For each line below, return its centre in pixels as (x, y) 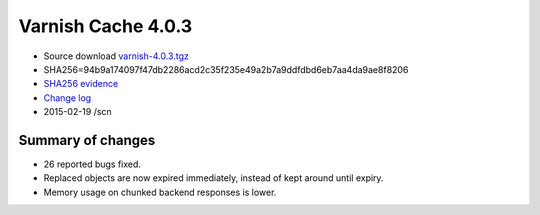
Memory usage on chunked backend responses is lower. (160, 192)
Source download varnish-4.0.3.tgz (116, 56)
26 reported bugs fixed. (92, 164)
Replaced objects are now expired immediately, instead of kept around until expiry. (213, 178)
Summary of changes (87, 140)
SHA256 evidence (81, 84)
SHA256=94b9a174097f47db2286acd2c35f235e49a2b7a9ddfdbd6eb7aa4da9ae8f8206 (226, 69)
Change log (67, 97)
